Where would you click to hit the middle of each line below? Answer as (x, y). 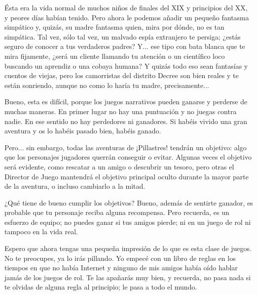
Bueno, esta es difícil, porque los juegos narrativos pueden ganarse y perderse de (126, 102)
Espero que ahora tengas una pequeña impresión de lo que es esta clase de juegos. (128, 248)
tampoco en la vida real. (41, 232)
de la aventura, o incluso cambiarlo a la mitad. (75, 186)
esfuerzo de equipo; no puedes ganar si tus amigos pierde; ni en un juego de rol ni (128, 222)
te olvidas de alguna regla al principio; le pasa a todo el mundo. (101, 287)
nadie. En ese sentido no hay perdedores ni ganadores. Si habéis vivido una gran (126, 121)
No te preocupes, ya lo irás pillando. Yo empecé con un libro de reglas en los (120, 258)
